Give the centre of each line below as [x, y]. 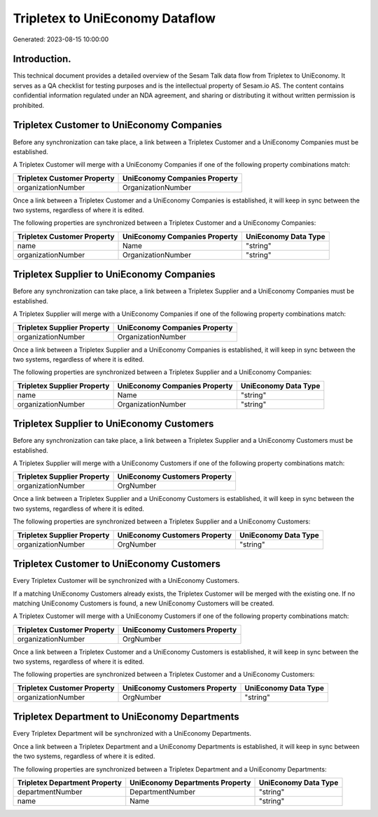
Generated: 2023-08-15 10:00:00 [61, 39]
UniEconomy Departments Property [190, 783]
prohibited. [29, 105]
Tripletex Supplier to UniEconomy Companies [114, 274]
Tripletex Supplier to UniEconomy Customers [113, 424]
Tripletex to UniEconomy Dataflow [114, 18]
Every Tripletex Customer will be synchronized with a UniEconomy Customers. [126, 581]
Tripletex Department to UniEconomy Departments [126, 717]
